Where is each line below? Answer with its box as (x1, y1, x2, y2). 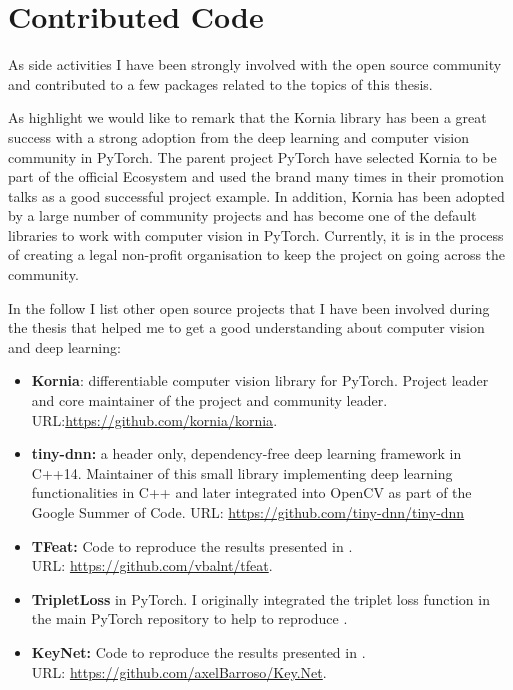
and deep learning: (8, 336, 121, 357)
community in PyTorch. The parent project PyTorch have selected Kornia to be (8, 146, 497, 167)
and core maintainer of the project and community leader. (31, 390, 388, 411)
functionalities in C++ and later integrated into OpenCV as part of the (31, 482, 472, 503)
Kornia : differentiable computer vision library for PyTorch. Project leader (31, 370, 489, 391)
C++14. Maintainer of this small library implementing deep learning (31, 462, 453, 483)
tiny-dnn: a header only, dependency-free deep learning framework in (31, 443, 462, 464)
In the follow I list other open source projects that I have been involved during (8, 297, 490, 318)
